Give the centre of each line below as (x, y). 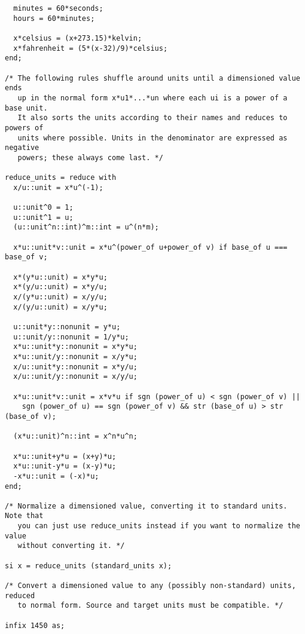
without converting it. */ (71, 546)
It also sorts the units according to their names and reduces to (152, 118)
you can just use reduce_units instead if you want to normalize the (159, 526)
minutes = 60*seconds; (58, 8)
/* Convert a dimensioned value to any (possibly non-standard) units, (150, 586)
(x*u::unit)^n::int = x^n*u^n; (75, 437)
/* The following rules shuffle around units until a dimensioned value (152, 78)
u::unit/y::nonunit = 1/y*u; (71, 337)
